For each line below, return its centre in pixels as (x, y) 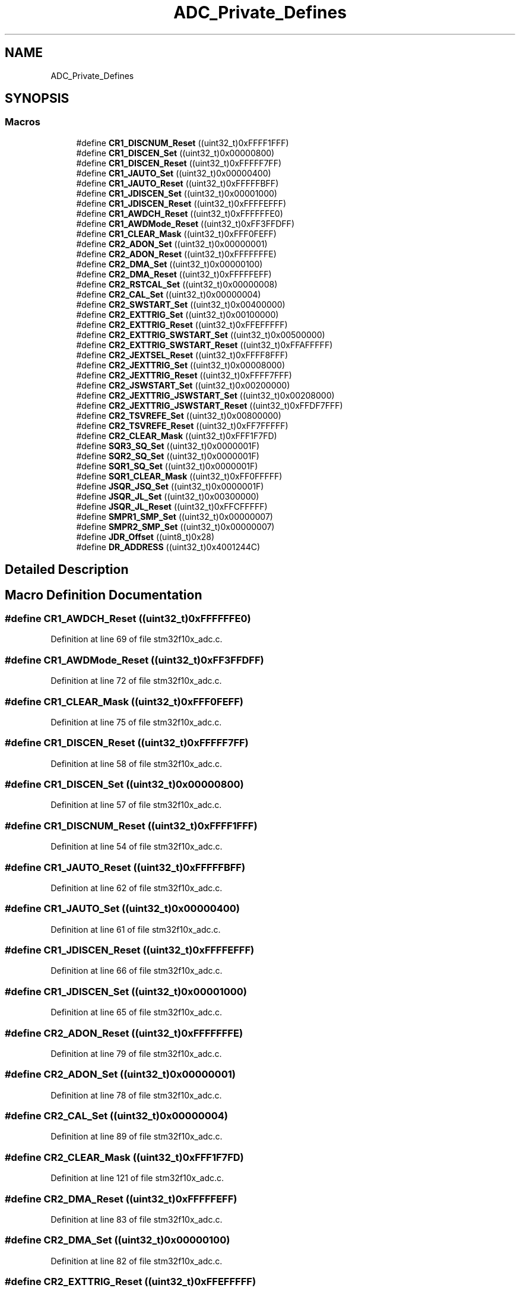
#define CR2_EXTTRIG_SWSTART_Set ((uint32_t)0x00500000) (201, 334)
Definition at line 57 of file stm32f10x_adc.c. (136, 805)
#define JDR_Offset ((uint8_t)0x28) (145, 536)
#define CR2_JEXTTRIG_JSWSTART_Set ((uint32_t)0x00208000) (205, 395)
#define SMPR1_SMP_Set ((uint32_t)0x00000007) (175, 516)
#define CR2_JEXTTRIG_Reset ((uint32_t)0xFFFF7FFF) (184, 375)
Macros (23, 122)
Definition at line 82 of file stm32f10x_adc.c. (137, 1261)
